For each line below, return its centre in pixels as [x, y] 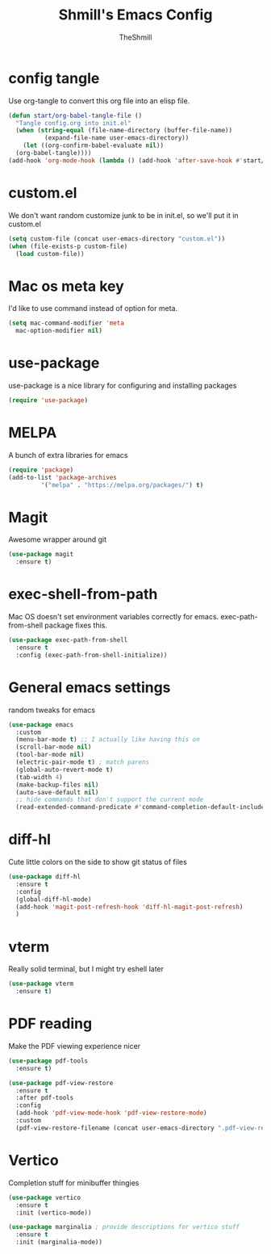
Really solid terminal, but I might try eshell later [86, 969]
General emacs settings [90, 687]
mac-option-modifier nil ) [59, 331]
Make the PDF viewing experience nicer [75, 1046]
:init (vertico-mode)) [54, 1213]
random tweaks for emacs [52, 710]
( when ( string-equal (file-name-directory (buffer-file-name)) [124, 131]
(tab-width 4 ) [39, 777]
